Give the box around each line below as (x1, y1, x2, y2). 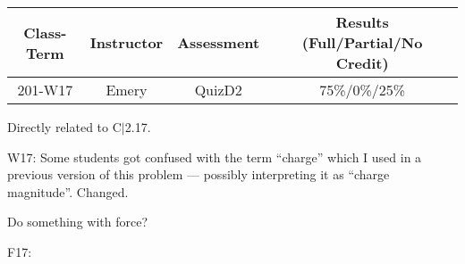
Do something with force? (7, 212, 148, 231)
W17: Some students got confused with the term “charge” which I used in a (7, 147, 422, 166)
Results (335, 12, 389, 32)
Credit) (335, 53, 389, 73)
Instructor (89, 32, 164, 53)
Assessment (177, 32, 260, 53)
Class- (23, 21, 67, 43)
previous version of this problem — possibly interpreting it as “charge (7, 165, 390, 184)
